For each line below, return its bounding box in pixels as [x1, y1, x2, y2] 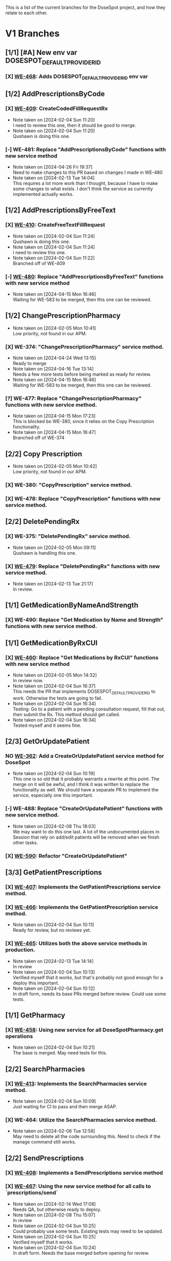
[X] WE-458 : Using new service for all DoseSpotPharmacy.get [5, 1026, 164, 1033]
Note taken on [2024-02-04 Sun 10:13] [12, 969, 95, 975]
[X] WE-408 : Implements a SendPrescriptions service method [5, 1169, 163, 1176]
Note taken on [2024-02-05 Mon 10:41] [12, 325, 96, 331]
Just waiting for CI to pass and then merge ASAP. [12, 1103, 117, 1109]
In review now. [12, 677, 44, 683]
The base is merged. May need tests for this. [12, 1050, 108, 1056]
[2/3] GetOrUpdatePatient [5, 737, 90, 746]
